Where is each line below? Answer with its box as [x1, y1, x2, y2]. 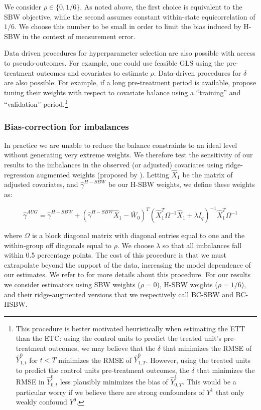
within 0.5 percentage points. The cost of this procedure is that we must [4, 250, 227, 260]
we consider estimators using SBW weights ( [4, 279, 141, 290]
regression [4, 169, 35, 179]
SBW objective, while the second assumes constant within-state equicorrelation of [4, 11, 255, 22]
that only [215, 386, 244, 397]
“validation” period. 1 [4, 97, 68, 109]
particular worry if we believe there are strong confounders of [16, 386, 204, 397]
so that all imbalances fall [162, 240, 242, 250]
